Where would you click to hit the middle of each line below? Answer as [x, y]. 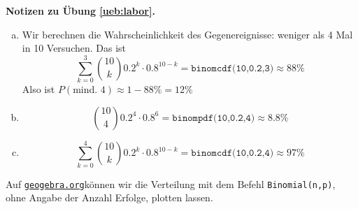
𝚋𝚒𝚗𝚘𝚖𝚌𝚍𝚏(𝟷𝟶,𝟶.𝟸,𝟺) [232, 153]
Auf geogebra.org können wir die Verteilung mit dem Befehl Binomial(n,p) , [171, 183]
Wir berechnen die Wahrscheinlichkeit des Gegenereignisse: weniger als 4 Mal [187, 34]
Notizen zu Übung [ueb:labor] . [80, 10]
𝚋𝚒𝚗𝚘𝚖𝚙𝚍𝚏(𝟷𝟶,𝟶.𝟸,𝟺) [214, 118]
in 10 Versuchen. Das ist [74, 48]
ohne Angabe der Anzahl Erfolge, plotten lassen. [109, 197]
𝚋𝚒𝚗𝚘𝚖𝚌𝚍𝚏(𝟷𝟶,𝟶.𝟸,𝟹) [232, 68]
